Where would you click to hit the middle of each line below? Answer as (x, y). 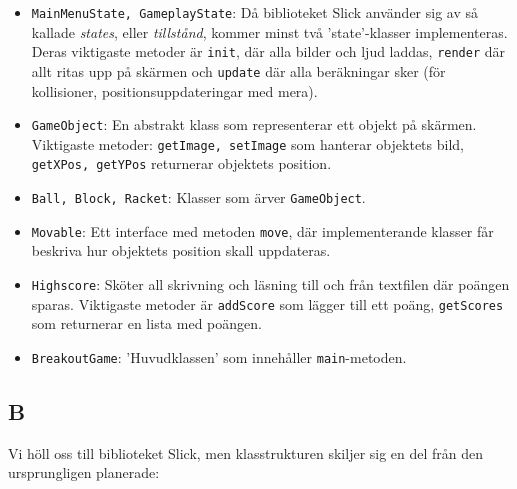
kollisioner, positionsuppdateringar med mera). (174, 90)
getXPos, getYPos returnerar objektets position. (181, 163)
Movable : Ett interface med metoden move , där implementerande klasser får (262, 230)
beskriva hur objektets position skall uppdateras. (181, 250)
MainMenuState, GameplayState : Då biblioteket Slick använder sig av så (255, 12)
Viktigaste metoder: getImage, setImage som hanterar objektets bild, (247, 143)
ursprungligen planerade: (84, 472)
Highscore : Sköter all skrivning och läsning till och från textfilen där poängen (270, 284)
